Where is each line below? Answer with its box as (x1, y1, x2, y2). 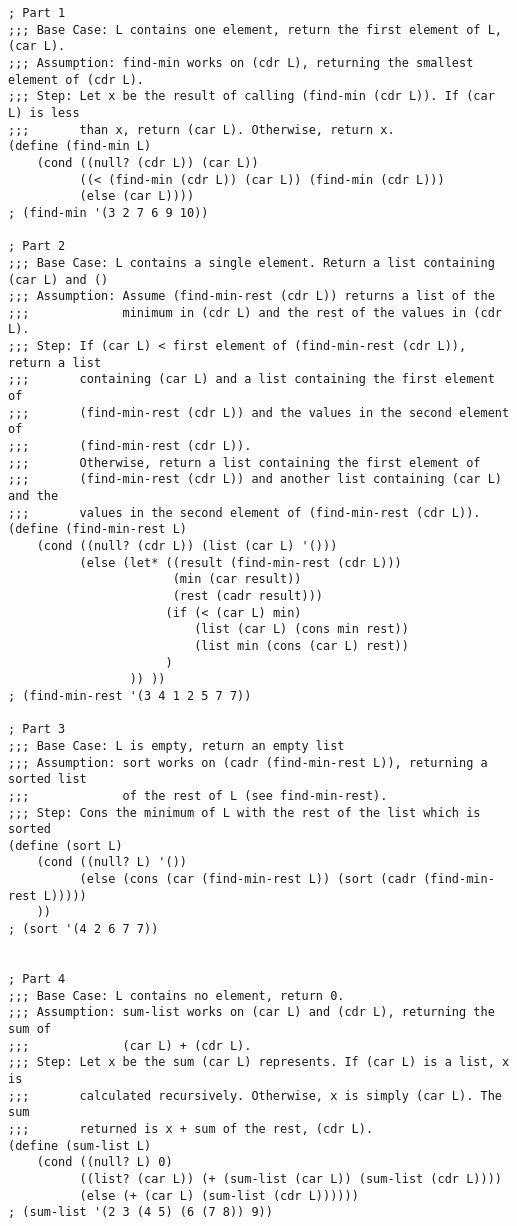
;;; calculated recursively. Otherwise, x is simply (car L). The (8, 1088, 502, 1103)
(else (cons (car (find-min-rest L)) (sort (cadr (79, 872, 417, 887)
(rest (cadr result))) (172, 588, 323, 603)
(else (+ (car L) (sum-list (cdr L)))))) (79, 1188, 359, 1203)
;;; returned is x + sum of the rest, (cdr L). (8, 1121, 374, 1136)
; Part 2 (8, 239, 66, 254)
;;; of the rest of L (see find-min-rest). (8, 788, 388, 803)
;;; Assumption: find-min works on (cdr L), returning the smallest (8, 55, 474, 70)
